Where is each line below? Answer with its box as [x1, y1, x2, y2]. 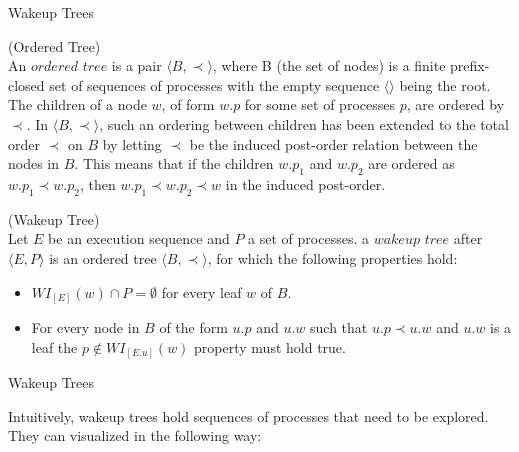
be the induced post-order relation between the [189, 133, 478, 154]
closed [8, 74, 45, 95]
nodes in [8, 153, 60, 174]
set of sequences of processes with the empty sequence [49, 74, 380, 95]
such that [310, 317, 368, 338]
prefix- [450, 55, 490, 76]
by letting [102, 133, 162, 154]
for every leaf [161, 281, 242, 302]
